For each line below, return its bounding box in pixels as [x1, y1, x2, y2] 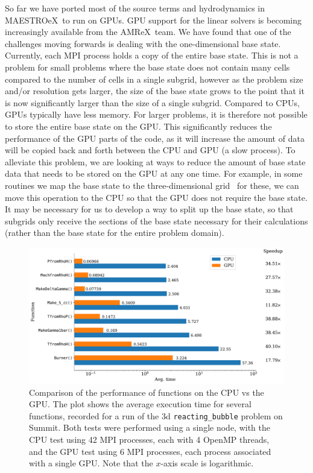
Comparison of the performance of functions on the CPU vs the [29, 386, 264, 398]
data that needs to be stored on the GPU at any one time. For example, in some [5, 167, 303, 180]
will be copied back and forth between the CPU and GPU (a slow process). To [5, 144, 296, 156]
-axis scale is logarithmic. [160, 457, 254, 469]
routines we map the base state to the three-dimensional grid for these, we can [5, 179, 299, 191]
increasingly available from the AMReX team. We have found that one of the [5, 25, 291, 38]
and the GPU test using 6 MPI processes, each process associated [29, 445, 271, 457]
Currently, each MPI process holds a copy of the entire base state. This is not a [5, 49, 299, 62]
